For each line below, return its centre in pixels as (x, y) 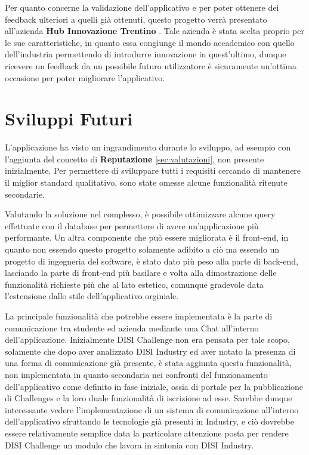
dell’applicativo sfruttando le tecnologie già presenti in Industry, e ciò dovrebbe (149, 421)
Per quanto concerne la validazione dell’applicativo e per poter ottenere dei (142, 7)
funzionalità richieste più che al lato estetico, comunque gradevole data (134, 284)
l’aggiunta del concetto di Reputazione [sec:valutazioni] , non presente (135, 159)
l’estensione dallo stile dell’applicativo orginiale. (92, 296)
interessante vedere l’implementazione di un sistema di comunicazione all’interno (152, 409)
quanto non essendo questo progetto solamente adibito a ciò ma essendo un (142, 249)
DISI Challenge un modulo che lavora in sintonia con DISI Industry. (129, 445)
